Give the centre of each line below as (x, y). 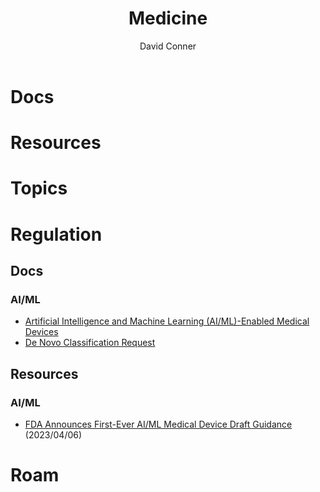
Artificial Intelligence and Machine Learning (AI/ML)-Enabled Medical (167, 321)
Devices (41, 332)
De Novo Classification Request (90, 343)
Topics (39, 188)
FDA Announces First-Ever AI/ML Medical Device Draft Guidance (158, 424)
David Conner (168, 46)
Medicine (168, 18)
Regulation (56, 234)
